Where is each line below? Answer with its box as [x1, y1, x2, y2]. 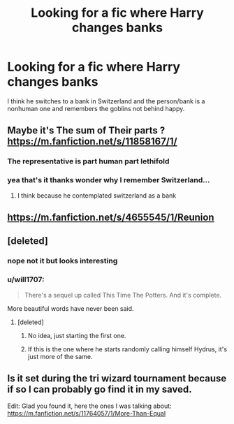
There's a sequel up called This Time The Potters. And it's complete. [24, 291, 222, 299]
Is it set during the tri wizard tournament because [7, 372, 227, 384]
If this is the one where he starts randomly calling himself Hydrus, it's [27, 344, 228, 353]
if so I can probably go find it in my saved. [7, 383, 192, 395]
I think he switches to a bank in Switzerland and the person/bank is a [7, 96, 205, 105]
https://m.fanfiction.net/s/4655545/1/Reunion [7, 211, 214, 223]
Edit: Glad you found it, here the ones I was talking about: [7, 402, 173, 410]
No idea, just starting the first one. [27, 331, 126, 339]
